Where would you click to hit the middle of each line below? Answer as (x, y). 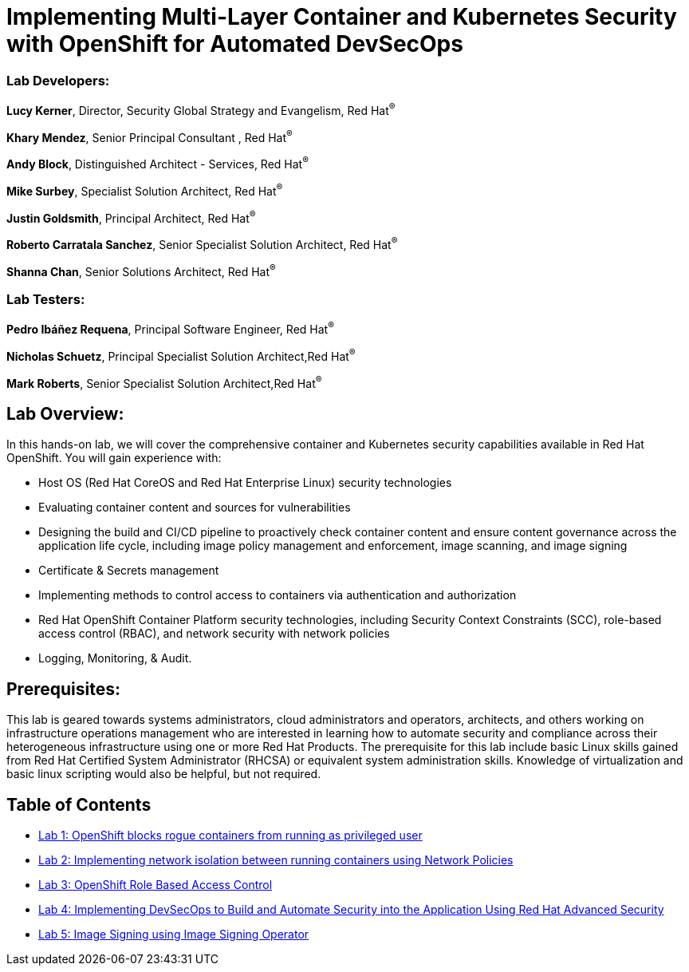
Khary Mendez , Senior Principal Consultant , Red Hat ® (150, 136)
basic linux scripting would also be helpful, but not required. (164, 774)
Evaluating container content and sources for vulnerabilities (195, 508)
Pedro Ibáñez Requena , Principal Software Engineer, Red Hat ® (170, 328)
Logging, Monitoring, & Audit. (115, 658)
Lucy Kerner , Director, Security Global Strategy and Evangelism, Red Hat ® (201, 109)
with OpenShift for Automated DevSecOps (235, 44)
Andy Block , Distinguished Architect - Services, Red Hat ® (157, 163)
